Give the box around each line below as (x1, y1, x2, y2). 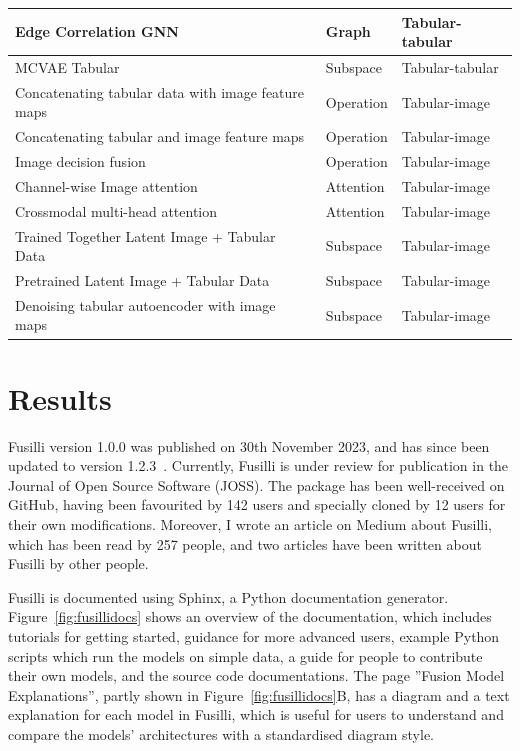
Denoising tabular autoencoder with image (15, 294, 276, 315)
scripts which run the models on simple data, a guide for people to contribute (8, 645, 483, 666)
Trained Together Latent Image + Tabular (15, 225, 276, 246)
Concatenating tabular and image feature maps (15, 126, 305, 147)
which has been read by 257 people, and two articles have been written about (8, 533, 482, 554)
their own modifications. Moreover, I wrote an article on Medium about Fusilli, (8, 514, 492, 535)
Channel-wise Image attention (15, 175, 198, 196)
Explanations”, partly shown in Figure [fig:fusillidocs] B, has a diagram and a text (8, 684, 510, 705)
